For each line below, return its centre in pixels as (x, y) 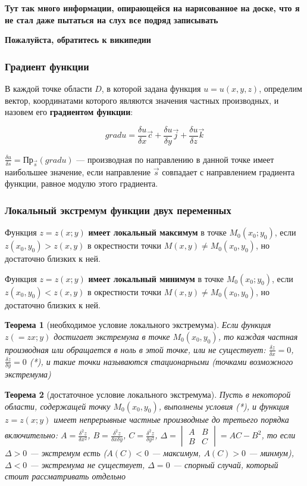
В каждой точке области (48, 88)
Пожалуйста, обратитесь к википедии (78, 40)
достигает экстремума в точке (112, 336)
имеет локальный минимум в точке (156, 278)
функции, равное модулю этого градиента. (82, 183)
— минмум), (272, 453)
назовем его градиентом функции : (69, 112)
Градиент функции (47, 66)
